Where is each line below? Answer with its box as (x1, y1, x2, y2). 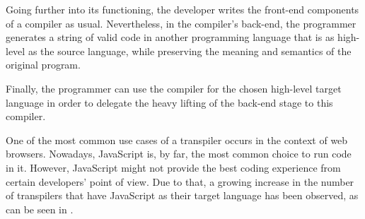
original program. (6, 57, 81, 72)
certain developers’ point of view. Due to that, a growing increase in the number (6, 174, 354, 189)
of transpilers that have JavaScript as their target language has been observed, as (6, 188, 359, 203)
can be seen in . (6, 201, 74, 216)
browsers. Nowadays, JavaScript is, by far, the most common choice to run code (6, 146, 352, 161)
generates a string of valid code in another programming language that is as (6, 30, 335, 45)
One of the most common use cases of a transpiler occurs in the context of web (6, 132, 348, 147)
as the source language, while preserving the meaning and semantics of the (28, 43, 352, 58)
